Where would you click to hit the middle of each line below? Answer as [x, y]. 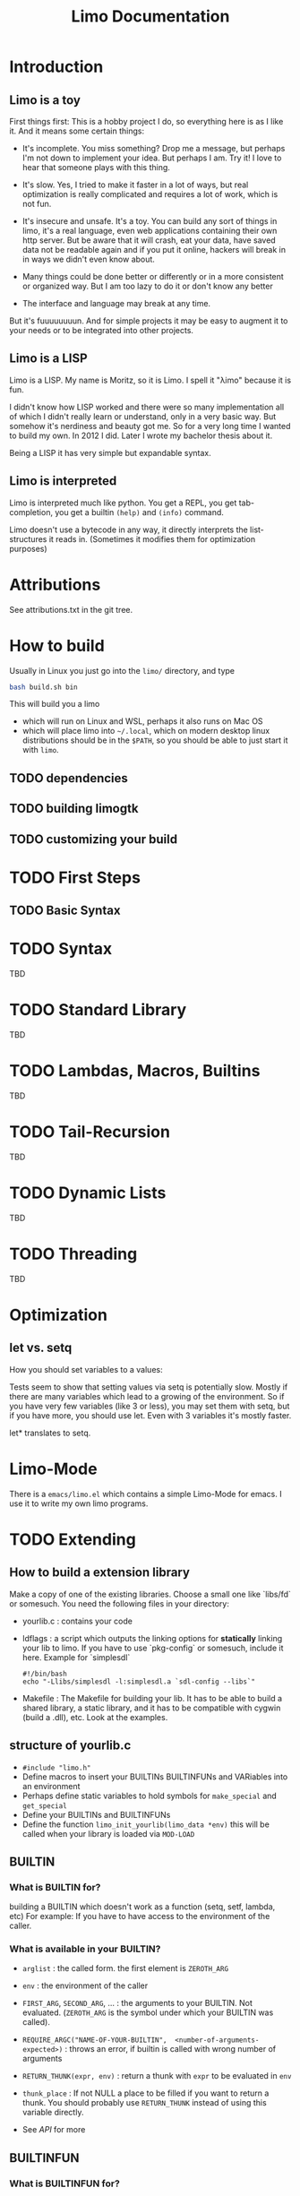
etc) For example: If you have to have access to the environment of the [140, 1916]
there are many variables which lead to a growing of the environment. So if [147, 1396]
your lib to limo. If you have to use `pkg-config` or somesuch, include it [153, 1648]
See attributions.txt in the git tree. [71, 609]
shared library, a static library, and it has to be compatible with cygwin [151, 1708]
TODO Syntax [61, 949]
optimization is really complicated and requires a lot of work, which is [150, 194]
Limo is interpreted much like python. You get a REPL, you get [123, 503]
